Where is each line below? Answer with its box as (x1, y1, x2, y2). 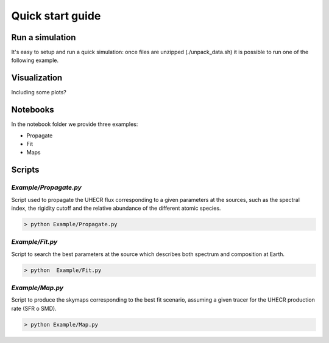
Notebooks (11, 105, 54, 115)
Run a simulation (11, 32, 76, 43)
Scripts (11, 165, 40, 175)
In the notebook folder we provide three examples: (11, 120, 138, 128)
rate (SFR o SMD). (11, 305, 57, 312)
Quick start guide (11, 9, 101, 23)
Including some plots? (11, 89, 66, 96)
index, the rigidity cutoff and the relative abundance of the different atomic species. (11, 204, 221, 212)
